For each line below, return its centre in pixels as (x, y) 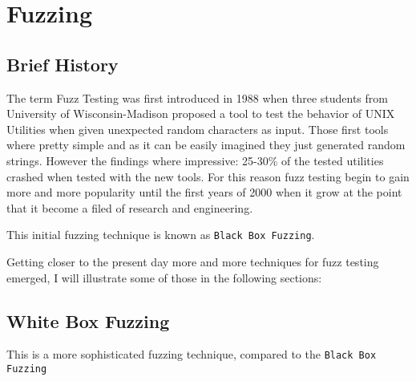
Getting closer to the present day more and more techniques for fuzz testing (193, 261)
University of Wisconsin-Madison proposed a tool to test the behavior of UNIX (201, 113)
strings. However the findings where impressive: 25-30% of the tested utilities (195, 160)
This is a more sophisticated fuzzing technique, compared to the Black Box (192, 354)
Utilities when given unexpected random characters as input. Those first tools (198, 129)
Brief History (63, 64)
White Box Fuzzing (88, 320)
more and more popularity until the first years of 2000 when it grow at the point (204, 192)
